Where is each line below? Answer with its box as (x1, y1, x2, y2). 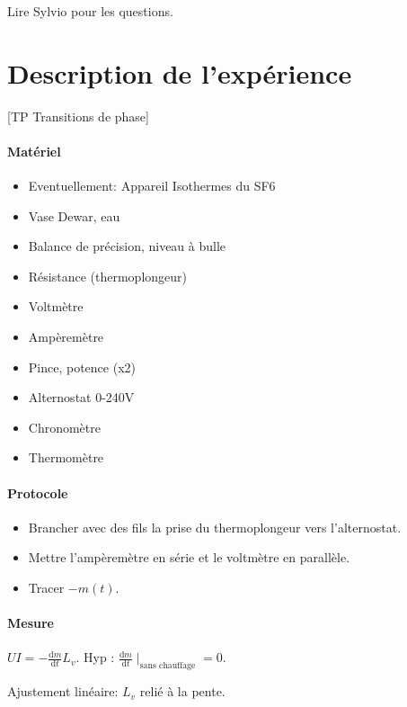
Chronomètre (28, 417, 101, 436)
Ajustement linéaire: (7, 682, 119, 701)
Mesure (7, 613, 54, 632)
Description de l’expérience (7, 54, 352, 91)
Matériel (7, 141, 61, 160)
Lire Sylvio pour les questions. (7, 2, 173, 20)
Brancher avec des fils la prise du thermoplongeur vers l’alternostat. (28, 517, 402, 536)
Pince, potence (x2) (28, 357, 136, 376)
